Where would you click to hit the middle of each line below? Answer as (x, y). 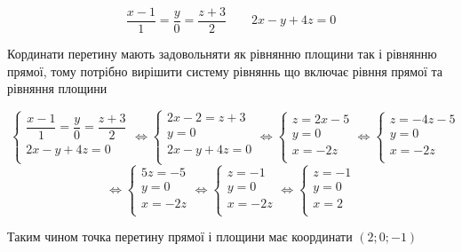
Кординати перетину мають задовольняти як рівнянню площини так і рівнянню (222, 54)
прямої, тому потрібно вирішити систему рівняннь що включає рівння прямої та (225, 71)
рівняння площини (57, 88)
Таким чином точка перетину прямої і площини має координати (180, 236)
